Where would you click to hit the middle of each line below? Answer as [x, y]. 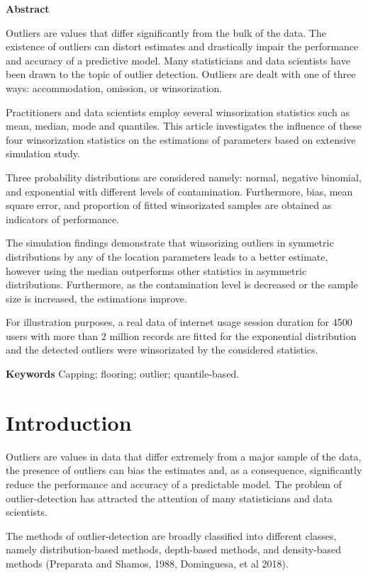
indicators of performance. [63, 219]
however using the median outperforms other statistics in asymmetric [156, 270]
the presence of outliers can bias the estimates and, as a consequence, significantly [184, 470]
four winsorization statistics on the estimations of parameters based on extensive [181, 139]
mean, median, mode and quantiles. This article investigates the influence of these [184, 126]
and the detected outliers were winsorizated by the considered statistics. [162, 350]
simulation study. [43, 153]
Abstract [28, 9]
